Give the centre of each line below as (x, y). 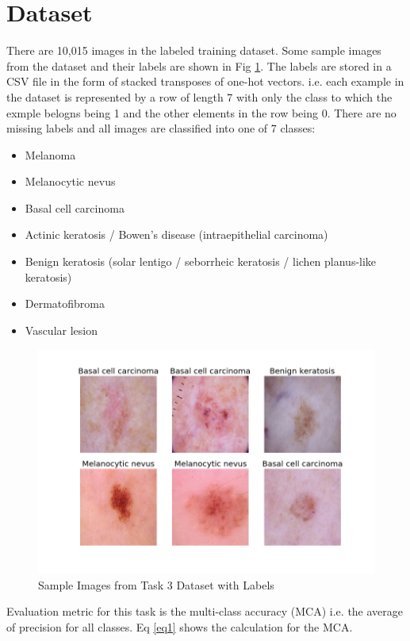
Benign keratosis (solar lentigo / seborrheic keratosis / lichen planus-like (201, 261)
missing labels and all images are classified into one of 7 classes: (161, 128)
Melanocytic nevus (70, 181)
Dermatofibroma (65, 303)
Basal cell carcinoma (75, 207)
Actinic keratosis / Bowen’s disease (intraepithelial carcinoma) (176, 234)
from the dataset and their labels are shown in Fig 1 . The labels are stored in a (199, 65)
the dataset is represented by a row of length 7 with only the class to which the (199, 96)
